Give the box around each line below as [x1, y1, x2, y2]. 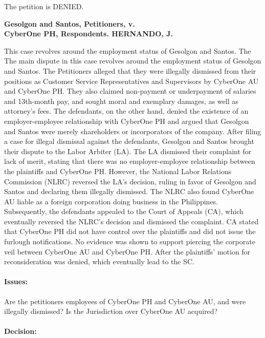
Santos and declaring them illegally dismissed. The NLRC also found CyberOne [4, 186, 254, 197]
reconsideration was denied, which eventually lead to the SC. [4, 256, 195, 267]
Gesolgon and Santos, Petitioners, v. [4, 18, 135, 29]
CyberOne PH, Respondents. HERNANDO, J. [4, 28, 173, 39]
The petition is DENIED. [4, 1, 84, 11]
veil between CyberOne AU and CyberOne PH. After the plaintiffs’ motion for [4, 246, 251, 257]
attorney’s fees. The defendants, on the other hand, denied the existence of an [4, 105, 249, 116]
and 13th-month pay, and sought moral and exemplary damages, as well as [4, 95, 238, 106]
